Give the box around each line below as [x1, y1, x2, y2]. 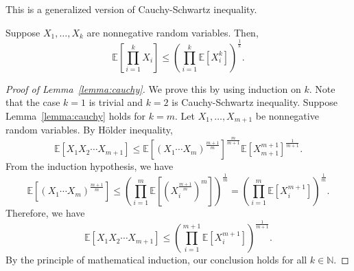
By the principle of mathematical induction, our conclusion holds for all [5, 252, 307, 267]
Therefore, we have [5, 206, 85, 220]
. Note [309, 81, 335, 96]
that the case [5, 95, 60, 109]
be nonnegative [255, 108, 319, 122]
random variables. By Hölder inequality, [5, 122, 173, 137]
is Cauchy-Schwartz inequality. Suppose [172, 95, 338, 109]
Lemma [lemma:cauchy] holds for [5, 108, 146, 122]
